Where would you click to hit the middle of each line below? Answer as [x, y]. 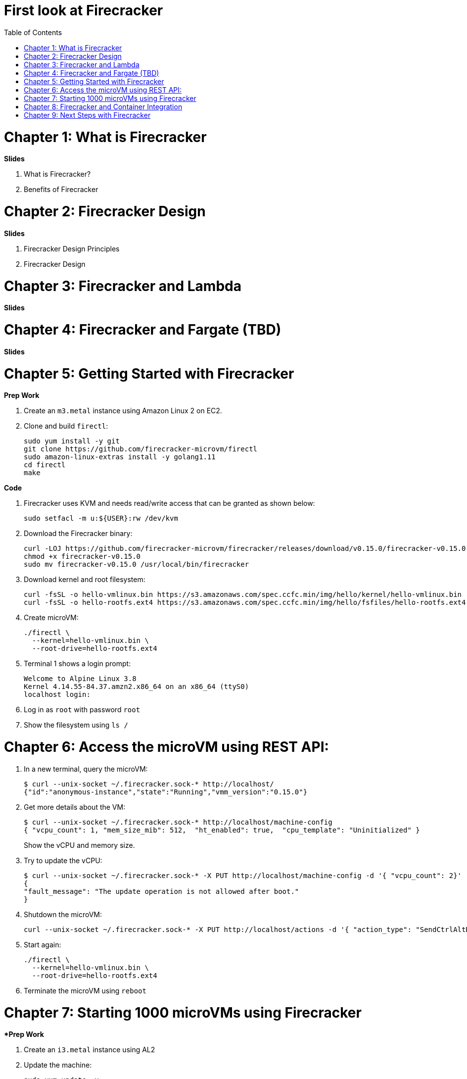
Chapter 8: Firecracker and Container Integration [103, 106]
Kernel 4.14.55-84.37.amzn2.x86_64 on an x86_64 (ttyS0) [137, 687]
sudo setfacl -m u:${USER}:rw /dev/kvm [101, 518]
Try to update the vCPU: [63, 860]
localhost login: [57, 695]
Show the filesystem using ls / [76, 725]
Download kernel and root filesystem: [85, 580]
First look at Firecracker [84, 10]
